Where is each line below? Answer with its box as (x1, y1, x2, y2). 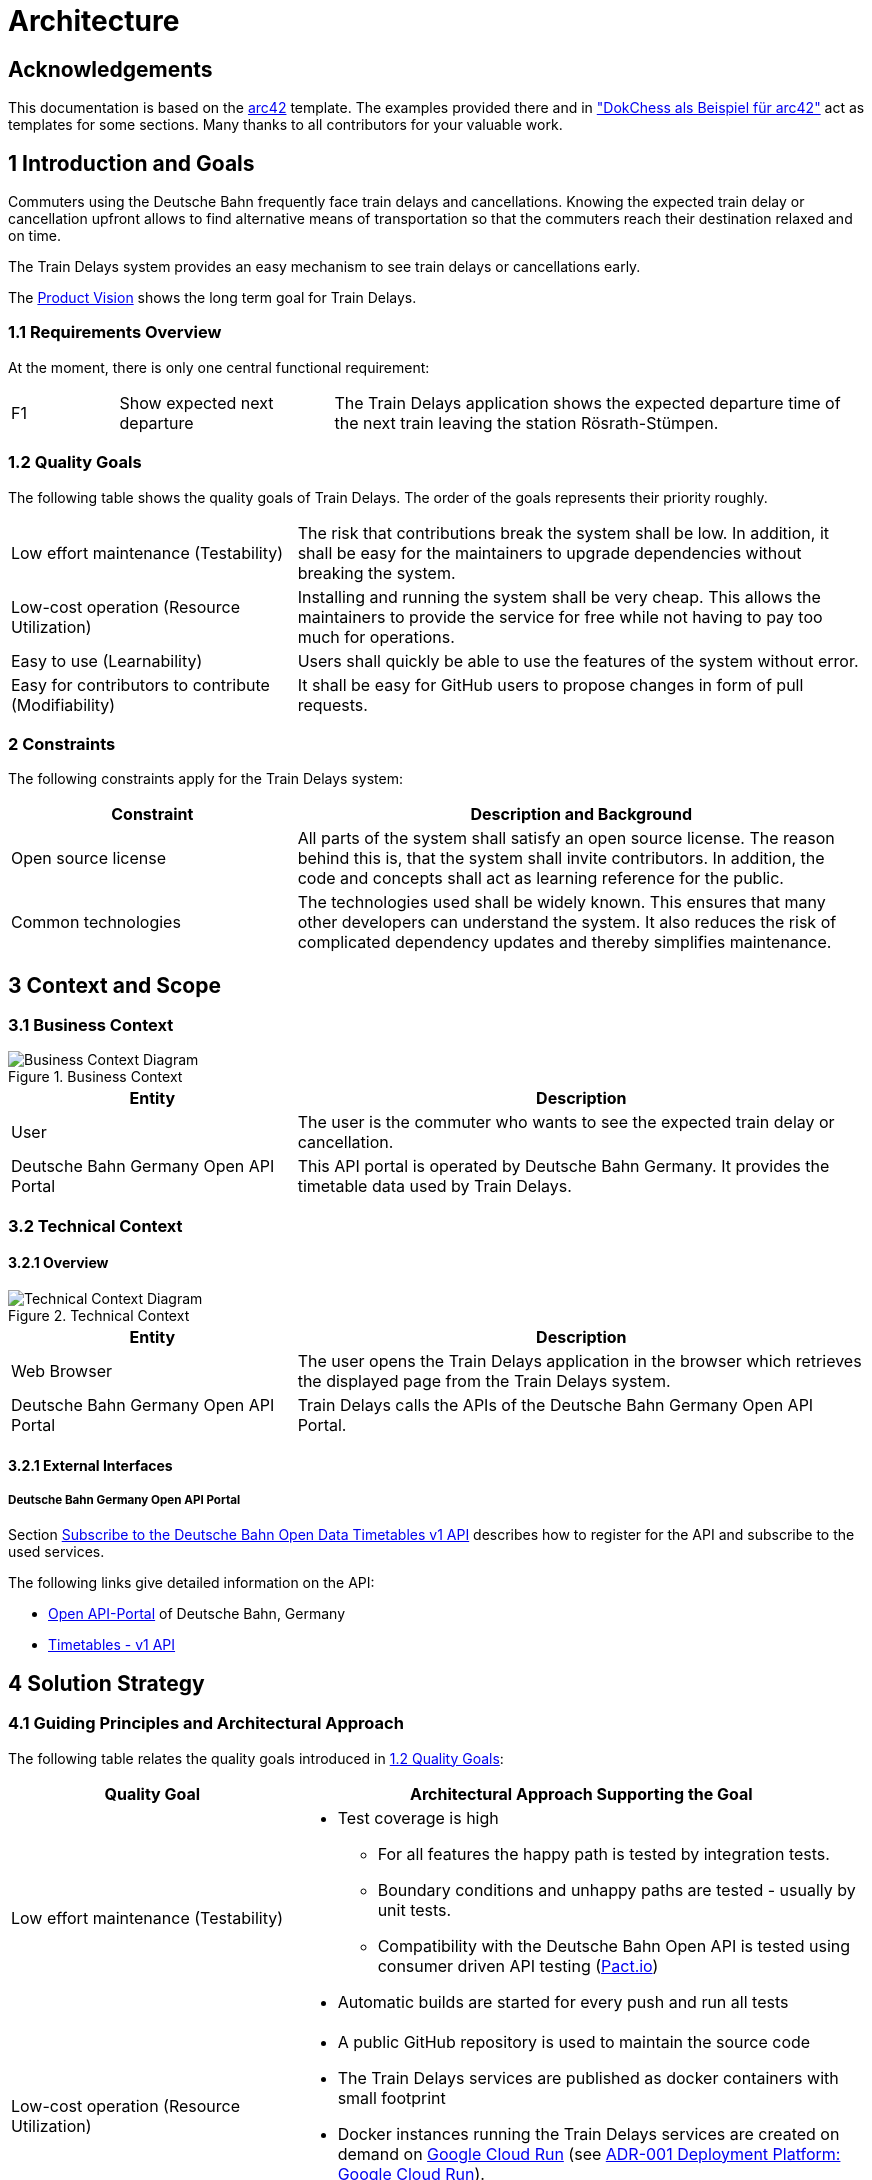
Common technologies (11, 912, 181, 933)
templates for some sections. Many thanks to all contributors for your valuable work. (8, 116, 563, 134)
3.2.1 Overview (8, 1254, 109, 1272)
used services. (8, 1543, 105, 1561)
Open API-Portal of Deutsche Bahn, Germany (48, 1605, 346, 1623)
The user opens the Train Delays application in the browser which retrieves (297, 1351, 862, 1372)
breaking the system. (297, 562, 456, 583)
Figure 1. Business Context (8, 1068, 183, 1086)
